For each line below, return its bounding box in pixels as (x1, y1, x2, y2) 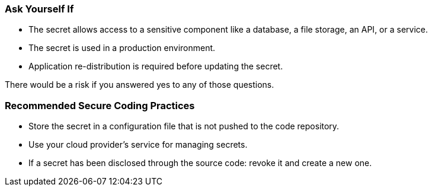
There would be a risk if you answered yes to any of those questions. (5, 79, 274, 90)
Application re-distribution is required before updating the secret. (28, 61, 283, 72)
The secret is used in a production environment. (28, 43, 216, 53)
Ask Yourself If (5, 3, 74, 15)
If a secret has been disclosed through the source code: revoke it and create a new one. (28, 158, 372, 168)
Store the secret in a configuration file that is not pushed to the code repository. (28, 121, 340, 132)
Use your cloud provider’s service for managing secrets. (28, 139, 248, 150)
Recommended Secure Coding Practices (5, 99, 195, 112)
